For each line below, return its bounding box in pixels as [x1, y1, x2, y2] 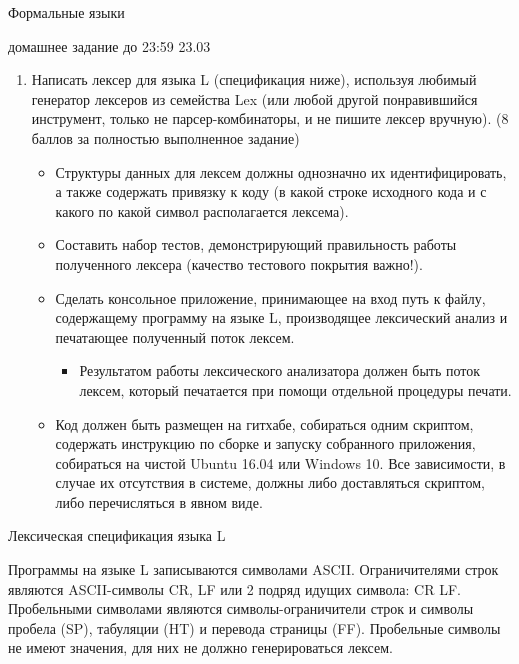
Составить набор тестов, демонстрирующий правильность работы [55, 234, 457, 255]
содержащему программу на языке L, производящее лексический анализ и [55, 307, 508, 328]
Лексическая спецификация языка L [8, 525, 226, 546]
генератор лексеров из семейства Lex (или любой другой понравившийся [31, 88, 478, 109]
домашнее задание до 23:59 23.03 [8, 35, 211, 56]
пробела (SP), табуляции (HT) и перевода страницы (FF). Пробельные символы [8, 617, 501, 638]
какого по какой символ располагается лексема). [55, 200, 349, 221]
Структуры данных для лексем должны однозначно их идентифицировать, [55, 161, 507, 182]
